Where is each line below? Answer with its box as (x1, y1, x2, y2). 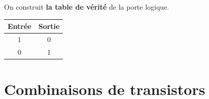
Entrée (8, 21, 31, 31)
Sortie (38, 21, 60, 31)
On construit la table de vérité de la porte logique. (4, 1, 169, 12)
